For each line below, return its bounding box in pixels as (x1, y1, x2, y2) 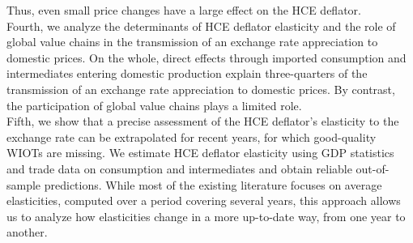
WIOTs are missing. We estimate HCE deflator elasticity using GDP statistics (6, 144, 394, 161)
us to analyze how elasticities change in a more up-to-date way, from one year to (6, 207, 406, 224)
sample (6, 176, 41, 193)
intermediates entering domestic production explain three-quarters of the (6, 65, 368, 82)
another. (6, 224, 48, 241)
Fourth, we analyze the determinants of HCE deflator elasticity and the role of (6, 17, 396, 34)
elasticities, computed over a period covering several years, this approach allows (6, 192, 401, 209)
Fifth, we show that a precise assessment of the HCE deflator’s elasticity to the (6, 113, 399, 130)
